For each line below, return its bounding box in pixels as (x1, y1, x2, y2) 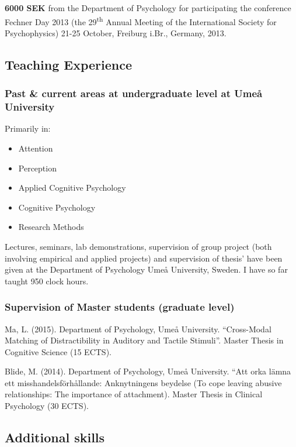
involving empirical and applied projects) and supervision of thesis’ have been (5, 252, 283, 264)
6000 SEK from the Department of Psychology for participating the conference (5, 2, 291, 13)
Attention (18, 142, 53, 154)
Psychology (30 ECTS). (5, 400, 89, 412)
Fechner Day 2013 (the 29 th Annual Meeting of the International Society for (5, 13, 277, 27)
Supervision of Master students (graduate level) (5, 300, 235, 314)
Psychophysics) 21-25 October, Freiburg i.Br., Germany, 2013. (5, 26, 227, 39)
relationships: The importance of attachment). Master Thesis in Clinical (5, 388, 263, 400)
